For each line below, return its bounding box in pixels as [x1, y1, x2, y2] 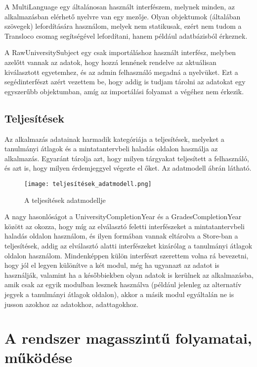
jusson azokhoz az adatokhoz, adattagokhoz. [4, 299, 138, 309]
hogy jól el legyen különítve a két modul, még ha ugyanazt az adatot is [4, 260, 219, 270]
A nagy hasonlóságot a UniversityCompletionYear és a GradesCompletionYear [4, 211, 242, 222]
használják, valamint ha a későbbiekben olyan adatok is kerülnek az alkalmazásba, [4, 269, 254, 280]
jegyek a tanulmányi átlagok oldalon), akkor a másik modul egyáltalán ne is [4, 289, 234, 299]
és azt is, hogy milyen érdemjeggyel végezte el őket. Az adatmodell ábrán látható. [4, 163, 252, 173]
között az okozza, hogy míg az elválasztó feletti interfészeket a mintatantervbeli [4, 221, 245, 231]
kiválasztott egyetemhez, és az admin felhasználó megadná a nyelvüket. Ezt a [4, 66, 238, 77]
